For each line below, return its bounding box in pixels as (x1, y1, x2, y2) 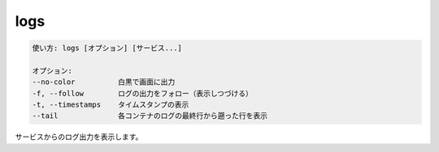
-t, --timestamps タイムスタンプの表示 (32, 100, 189, 109)
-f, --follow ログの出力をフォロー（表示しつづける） (32, 89, 254, 98)
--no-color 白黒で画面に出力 (32, 78, 176, 87)
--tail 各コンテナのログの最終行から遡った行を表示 (32, 112, 268, 120)
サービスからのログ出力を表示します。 (15, 132, 143, 141)
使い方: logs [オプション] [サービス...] (32, 44, 183, 53)
